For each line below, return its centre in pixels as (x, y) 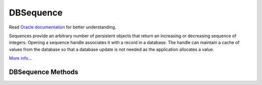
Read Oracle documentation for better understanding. (63, 27)
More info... (21, 58)
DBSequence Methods (44, 72)
